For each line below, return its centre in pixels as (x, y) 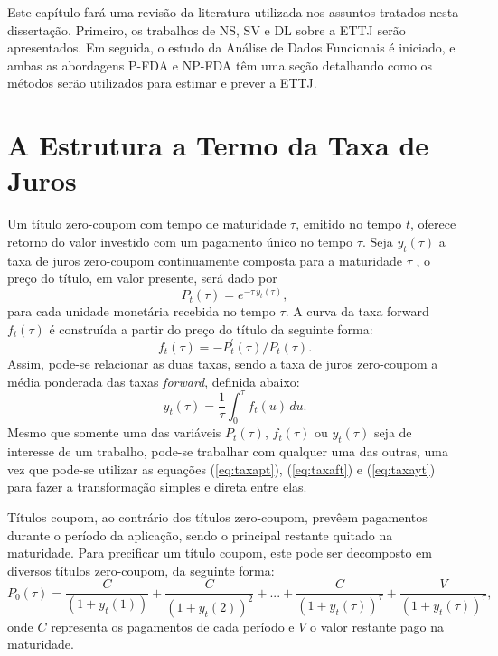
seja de (393, 432)
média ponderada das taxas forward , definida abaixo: (154, 381)
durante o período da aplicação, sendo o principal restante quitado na (200, 534)
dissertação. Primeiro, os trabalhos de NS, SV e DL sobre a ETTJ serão (207, 29)
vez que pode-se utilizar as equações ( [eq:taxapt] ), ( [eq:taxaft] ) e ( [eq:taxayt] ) (221, 469)
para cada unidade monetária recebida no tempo (141, 311)
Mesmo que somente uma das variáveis (114, 432)
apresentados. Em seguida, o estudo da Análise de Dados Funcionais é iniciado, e (231, 47)
